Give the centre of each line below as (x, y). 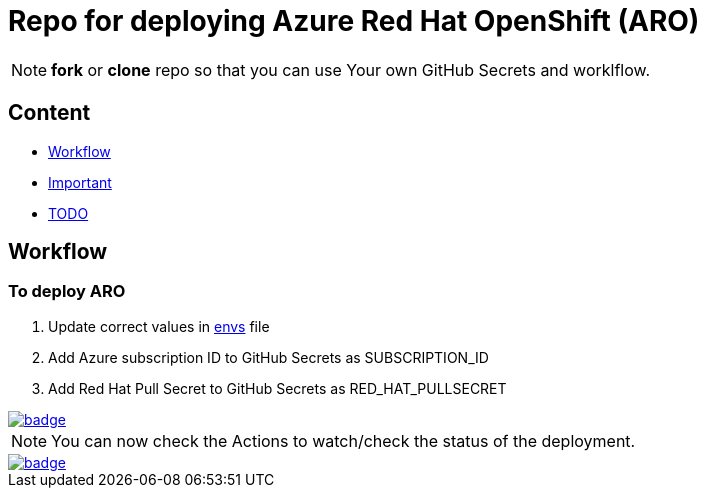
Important (80, 182)
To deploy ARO (67, 291)
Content (49, 113)
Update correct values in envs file (159, 326)
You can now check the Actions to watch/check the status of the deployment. (343, 440)
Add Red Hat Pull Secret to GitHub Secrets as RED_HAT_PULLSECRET (277, 388)
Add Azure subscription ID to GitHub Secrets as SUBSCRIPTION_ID (268, 357)
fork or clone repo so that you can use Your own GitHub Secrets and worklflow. (351, 69)
